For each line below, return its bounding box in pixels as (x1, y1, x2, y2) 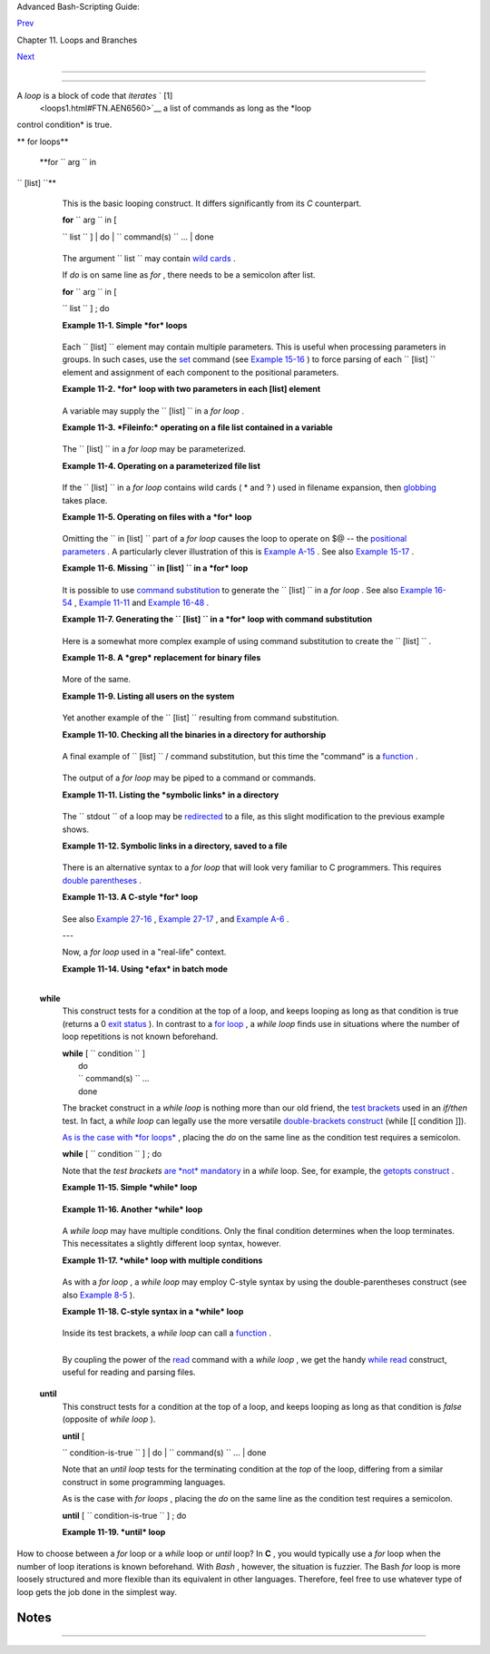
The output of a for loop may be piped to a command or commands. (62, 772, 317, 784)
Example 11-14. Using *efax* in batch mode (62, 963, 229, 974)
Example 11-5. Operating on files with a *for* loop (62, 511, 252, 522)
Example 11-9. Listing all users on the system (62, 690, 235, 701)
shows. (62, 824, 90, 835)
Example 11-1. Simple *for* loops (62, 319, 188, 330)
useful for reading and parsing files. (62, 1366, 196, 1378)
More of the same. (62, 674, 132, 685)
